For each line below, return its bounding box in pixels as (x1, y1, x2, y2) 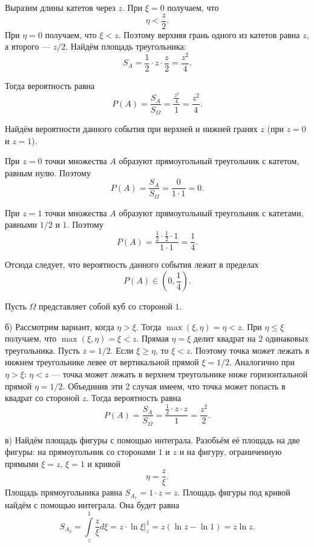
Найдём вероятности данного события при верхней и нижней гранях (5, 122, 258, 134)
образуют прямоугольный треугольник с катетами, (119, 206, 304, 219)
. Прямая (136, 332, 169, 345)
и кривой (87, 457, 121, 469)
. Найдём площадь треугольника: (65, 40, 186, 53)
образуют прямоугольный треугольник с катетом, (119, 154, 299, 167)
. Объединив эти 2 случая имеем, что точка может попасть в (62, 379, 286, 392)
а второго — (5, 40, 51, 53)
